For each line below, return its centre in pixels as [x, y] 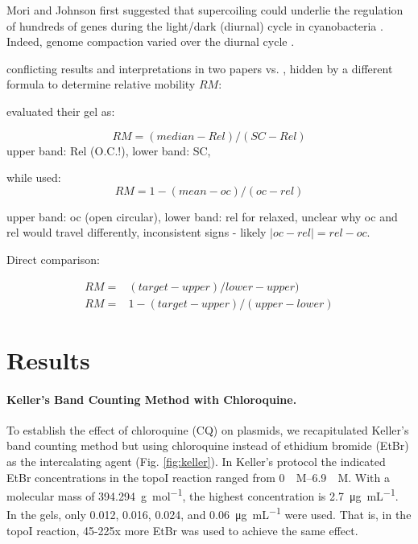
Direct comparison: [53, 259]
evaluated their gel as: [61, 111]
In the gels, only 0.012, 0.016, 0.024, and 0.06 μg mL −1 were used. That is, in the [209, 513]
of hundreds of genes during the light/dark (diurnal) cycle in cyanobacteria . [195, 25]
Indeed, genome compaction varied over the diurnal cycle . [151, 41]
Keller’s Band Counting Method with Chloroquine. [152, 399]
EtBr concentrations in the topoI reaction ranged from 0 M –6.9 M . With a [198, 477]
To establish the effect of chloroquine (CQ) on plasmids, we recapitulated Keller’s [208, 429]
